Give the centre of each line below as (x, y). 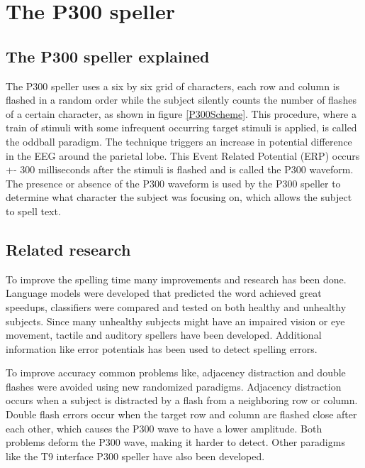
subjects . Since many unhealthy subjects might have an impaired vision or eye (175, 321)
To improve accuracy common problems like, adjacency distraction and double (176, 372)
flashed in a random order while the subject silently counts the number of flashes (181, 100)
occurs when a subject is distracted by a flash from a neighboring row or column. (182, 400)
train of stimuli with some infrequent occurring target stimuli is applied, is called (181, 127)
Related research (68, 249)
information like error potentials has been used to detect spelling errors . (162, 348)
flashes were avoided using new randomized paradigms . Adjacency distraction (174, 386)
